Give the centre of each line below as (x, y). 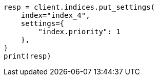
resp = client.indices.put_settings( (80, 7)
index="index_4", (55, 15)
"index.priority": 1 (79, 32)
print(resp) (27, 56)
